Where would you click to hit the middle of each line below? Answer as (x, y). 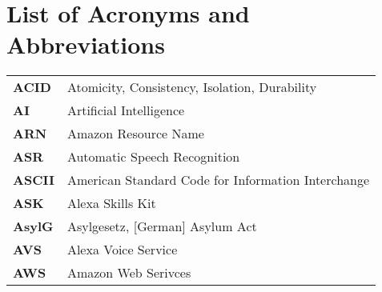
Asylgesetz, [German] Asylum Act (162, 226)
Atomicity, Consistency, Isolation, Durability (192, 87)
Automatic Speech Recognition (153, 157)
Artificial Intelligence (126, 110)
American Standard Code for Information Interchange (218, 180)
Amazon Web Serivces (129, 273)
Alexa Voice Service (122, 250)
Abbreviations (86, 44)
